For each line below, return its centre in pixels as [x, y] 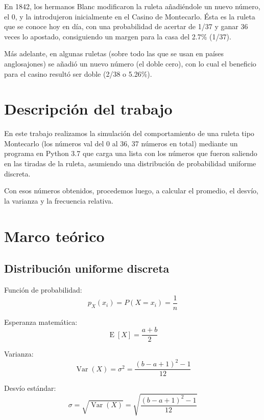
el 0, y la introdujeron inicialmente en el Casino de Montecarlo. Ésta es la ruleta [130, 16]
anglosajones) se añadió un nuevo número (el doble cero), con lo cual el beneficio [130, 63]
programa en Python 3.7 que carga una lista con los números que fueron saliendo [131, 153]
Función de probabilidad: [43, 290]
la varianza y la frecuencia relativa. [59, 200]
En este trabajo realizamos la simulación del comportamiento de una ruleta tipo [129, 133]
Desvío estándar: [30, 388]
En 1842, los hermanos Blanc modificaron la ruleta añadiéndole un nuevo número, [132, 6]
